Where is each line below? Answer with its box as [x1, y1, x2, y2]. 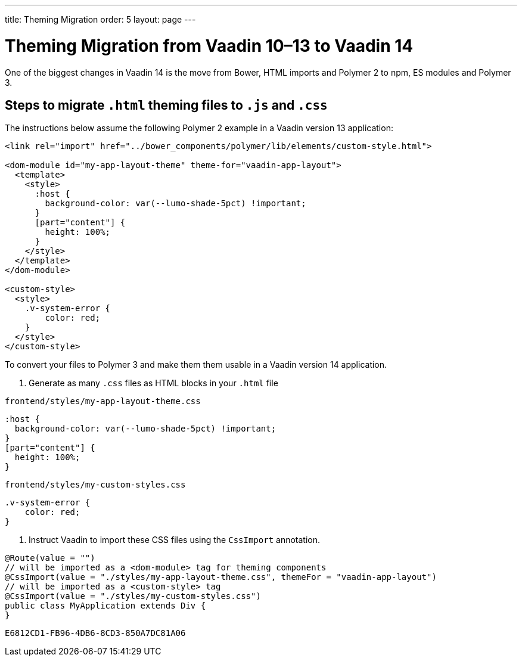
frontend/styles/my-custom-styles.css [5, 480, 186, 490]
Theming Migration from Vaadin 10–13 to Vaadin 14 [5, 35, 414, 56]
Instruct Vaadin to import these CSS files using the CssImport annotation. [29, 535, 320, 545]
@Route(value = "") [5, 553, 95, 563]
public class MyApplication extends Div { [5, 601, 206, 611]
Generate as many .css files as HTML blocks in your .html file [29, 378, 278, 389]
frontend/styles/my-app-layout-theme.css [5, 396, 201, 406]
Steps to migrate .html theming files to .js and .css [5, 97, 328, 113]
